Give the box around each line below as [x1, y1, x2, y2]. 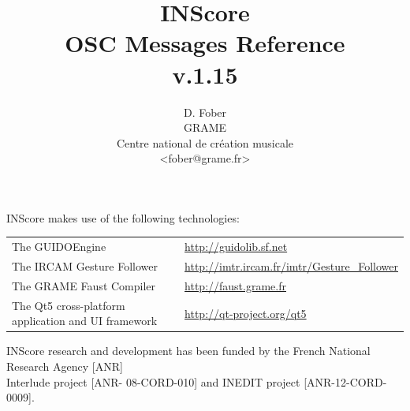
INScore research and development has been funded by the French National [6, 342, 371, 359]
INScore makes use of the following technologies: [6, 209, 240, 226]
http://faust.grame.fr [184, 277, 286, 293]
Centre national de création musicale [116, 134, 294, 151]
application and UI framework [12, 312, 158, 329]
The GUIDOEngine [12, 238, 106, 255]
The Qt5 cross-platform [12, 297, 125, 313]
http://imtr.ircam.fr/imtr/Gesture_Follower [184, 258, 398, 275]
